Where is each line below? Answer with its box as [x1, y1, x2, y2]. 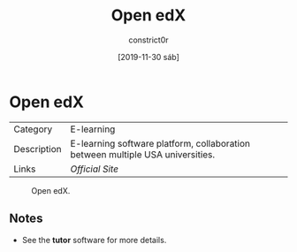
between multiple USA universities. [70, 148, 216, 160]
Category [13, 123, 53, 135]
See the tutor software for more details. [21, 234, 167, 245]
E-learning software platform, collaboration [70, 137, 250, 149]
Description [13, 142, 62, 155]
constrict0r [127, 34, 170, 45]
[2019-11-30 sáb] [118, 51, 179, 62]
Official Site [70, 163, 119, 175]
